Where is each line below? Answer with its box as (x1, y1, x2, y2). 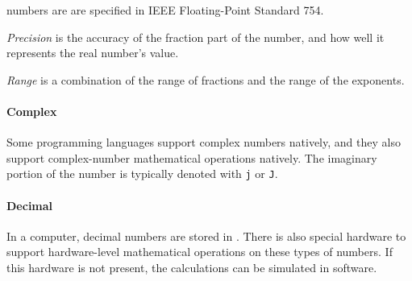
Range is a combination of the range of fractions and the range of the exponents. (6, 71, 405, 88)
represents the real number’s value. (6, 44, 179, 61)
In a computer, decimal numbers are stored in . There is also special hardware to (6, 227, 406, 244)
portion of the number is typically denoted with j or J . (6, 165, 278, 182)
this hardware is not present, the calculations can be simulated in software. (6, 259, 377, 275)
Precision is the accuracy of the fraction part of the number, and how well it (6, 28, 385, 45)
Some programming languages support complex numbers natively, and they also (6, 134, 401, 151)
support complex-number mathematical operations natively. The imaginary (6, 149, 377, 166)
